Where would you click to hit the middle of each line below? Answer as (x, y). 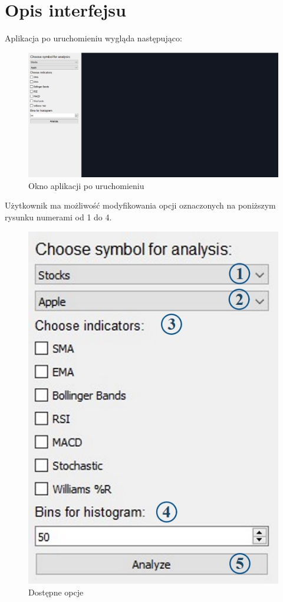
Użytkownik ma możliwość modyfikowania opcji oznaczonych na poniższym (140, 205)
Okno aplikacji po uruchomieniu (86, 185)
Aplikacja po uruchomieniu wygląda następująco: (93, 38)
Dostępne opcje (56, 592)
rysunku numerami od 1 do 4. (58, 217)
